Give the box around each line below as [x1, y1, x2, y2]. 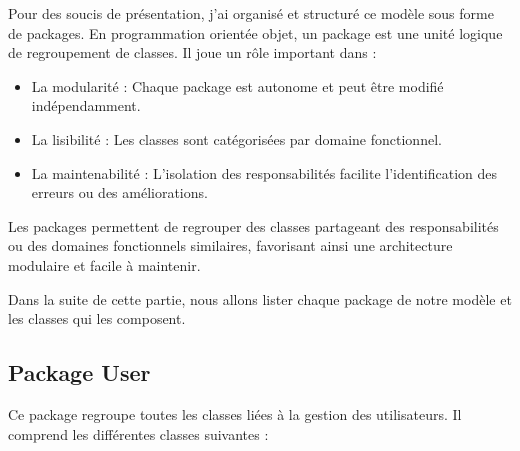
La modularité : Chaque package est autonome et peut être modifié [31, 75, 444, 96]
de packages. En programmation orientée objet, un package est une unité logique [8, 22, 503, 43]
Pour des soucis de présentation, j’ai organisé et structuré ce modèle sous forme [8, 3, 494, 23]
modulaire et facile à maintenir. [8, 254, 201, 275]
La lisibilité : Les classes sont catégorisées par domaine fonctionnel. [31, 128, 442, 149]
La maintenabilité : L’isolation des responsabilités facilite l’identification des [31, 162, 498, 183]
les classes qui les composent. [8, 308, 186, 329]
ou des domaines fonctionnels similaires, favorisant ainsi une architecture [8, 235, 453, 256]
